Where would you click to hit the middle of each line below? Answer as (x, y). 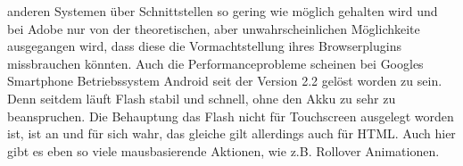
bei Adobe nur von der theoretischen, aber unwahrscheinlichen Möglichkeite (214, 28)
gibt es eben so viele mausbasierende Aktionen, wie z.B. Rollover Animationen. (223, 150)
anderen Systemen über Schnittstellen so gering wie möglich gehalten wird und (223, 11)
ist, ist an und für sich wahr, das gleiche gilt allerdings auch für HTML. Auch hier (231, 133)
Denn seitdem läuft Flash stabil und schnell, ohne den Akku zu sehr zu (202, 98)
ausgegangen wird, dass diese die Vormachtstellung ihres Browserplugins (204, 46)
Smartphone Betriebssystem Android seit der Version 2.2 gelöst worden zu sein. (225, 81)
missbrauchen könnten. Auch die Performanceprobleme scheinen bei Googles (215, 63)
